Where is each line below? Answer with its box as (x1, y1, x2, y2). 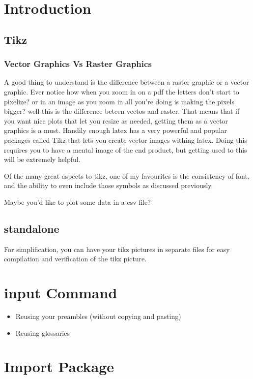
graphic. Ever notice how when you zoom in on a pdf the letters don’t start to (4, 86, 239, 96)
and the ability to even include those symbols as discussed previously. (4, 180, 213, 190)
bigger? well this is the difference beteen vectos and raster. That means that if (4, 106, 240, 116)
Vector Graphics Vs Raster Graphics (4, 58, 152, 70)
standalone (4, 221, 59, 236)
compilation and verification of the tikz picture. (4, 253, 147, 264)
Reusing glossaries (15, 327, 70, 338)
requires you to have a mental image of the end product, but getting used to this (4, 144, 247, 155)
